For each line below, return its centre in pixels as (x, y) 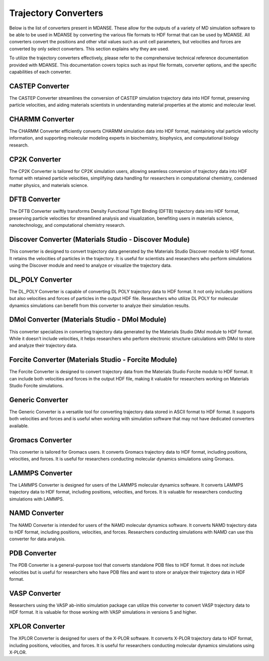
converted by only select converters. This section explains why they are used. (89, 49)
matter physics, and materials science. (49, 185)
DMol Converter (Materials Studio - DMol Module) (88, 320)
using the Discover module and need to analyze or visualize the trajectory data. (90, 265)
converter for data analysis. (37, 539)
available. (19, 426)
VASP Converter (35, 593)
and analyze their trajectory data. (43, 345)
